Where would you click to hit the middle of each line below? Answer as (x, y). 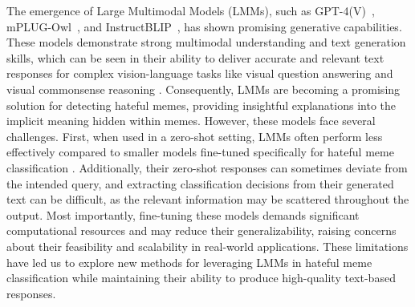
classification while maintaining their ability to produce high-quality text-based (201, 278)
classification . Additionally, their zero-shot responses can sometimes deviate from (207, 167)
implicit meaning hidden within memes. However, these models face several (191, 121)
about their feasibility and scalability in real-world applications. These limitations (207, 246)
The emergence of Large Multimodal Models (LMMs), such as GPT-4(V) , (191, 10)
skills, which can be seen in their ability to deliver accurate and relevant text (195, 57)
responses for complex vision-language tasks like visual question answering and (200, 73)
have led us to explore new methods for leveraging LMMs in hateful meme (189, 262)
